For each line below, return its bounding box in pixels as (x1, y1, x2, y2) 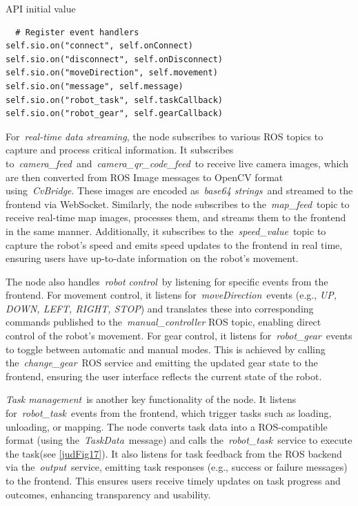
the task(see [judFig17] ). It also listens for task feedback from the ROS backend (6, 446, 342, 460)
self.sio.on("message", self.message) (6, 81, 183, 91)
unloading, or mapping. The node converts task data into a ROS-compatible (6, 419, 328, 433)
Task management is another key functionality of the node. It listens (6, 392, 297, 406)
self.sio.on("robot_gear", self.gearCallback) (6, 109, 223, 119)
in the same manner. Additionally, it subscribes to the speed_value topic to (6, 223, 326, 238)
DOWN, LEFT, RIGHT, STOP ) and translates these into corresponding (6, 301, 314, 315)
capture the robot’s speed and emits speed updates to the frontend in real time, (6, 237, 343, 252)
